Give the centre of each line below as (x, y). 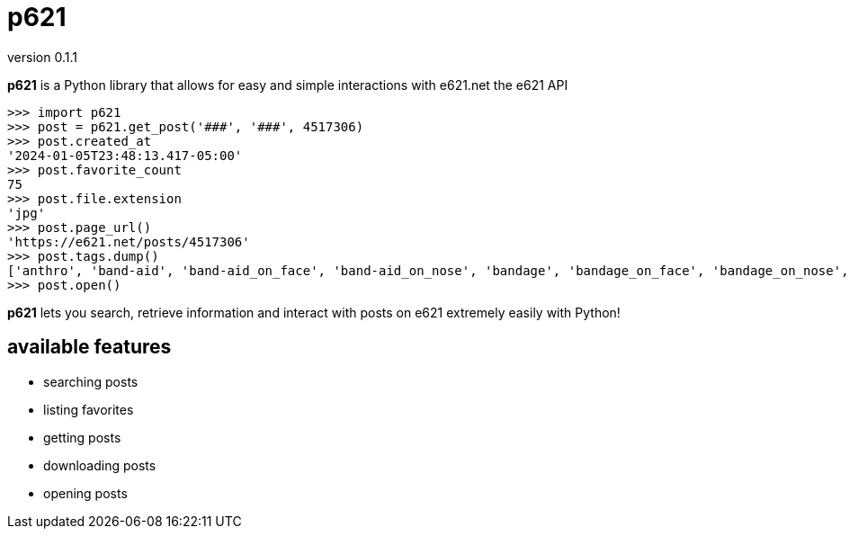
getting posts (82, 437)
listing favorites (89, 409)
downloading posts (100, 465)
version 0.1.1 (42, 57)
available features (89, 347)
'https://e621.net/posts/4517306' (129, 241)
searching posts (91, 381)
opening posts (85, 493)
